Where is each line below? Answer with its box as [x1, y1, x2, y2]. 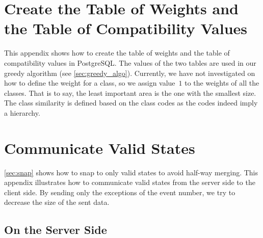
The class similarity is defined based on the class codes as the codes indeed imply [4, 97, 258, 108]
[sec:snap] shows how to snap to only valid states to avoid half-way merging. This [4, 167, 258, 177]
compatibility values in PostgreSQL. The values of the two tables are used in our [4, 57, 256, 68]
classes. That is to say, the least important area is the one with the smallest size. [4, 87, 256, 98]
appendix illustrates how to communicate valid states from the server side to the [4, 177, 255, 188]
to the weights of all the [185, 77, 259, 88]
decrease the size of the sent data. [4, 197, 110, 207]
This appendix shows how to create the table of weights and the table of [4, 47, 230, 58]
